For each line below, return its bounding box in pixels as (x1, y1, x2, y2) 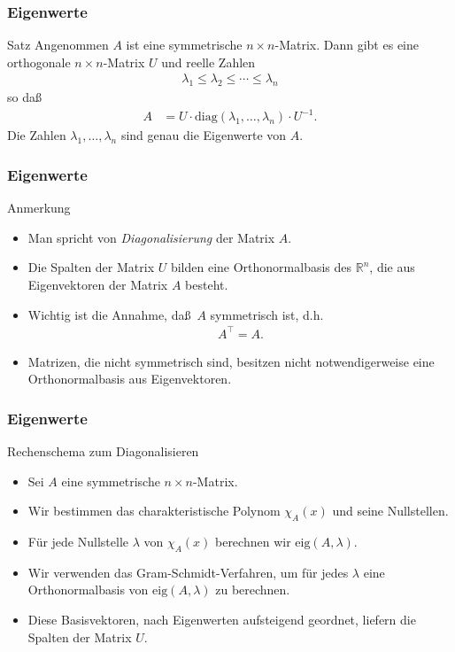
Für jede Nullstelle (27, 532, 128, 551)
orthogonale (7, 52, 71, 71)
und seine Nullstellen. (332, 501, 449, 520)
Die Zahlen (7, 126, 66, 144)
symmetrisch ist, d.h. (210, 305, 324, 323)
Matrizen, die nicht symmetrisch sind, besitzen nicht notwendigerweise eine (27, 352, 435, 370)
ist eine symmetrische (126, 35, 243, 54)
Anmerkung (7, 198, 71, 217)
